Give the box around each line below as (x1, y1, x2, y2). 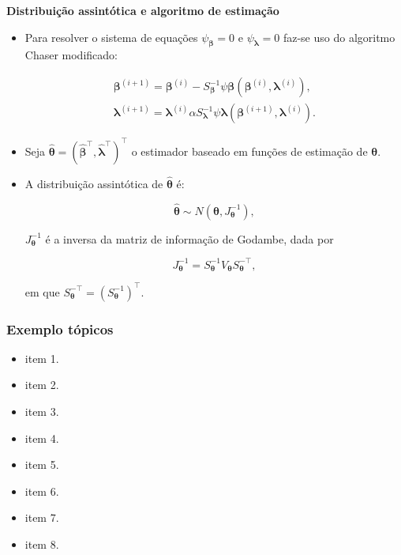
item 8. (24, 536, 59, 552)
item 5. (24, 456, 59, 473)
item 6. (24, 482, 59, 499)
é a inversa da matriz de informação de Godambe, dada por (45, 230, 334, 247)
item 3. (24, 403, 59, 420)
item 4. (24, 429, 59, 446)
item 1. (24, 349, 59, 366)
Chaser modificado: (24, 47, 118, 63)
